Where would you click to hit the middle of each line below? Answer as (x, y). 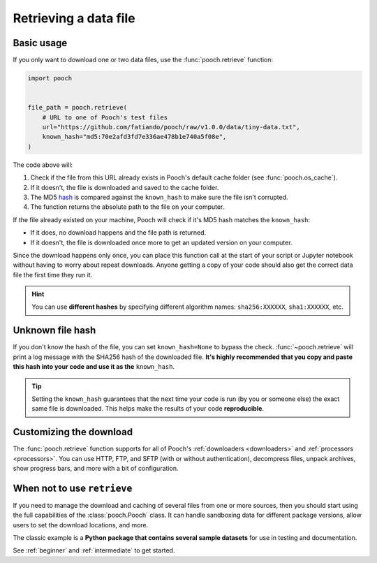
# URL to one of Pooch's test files (105, 117)
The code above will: (43, 165)
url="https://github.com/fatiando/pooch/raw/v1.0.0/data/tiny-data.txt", (171, 127)
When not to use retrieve (73, 488)
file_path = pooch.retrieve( (77, 108)
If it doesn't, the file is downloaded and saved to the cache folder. (125, 187)
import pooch (50, 78)
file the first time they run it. (53, 275)
